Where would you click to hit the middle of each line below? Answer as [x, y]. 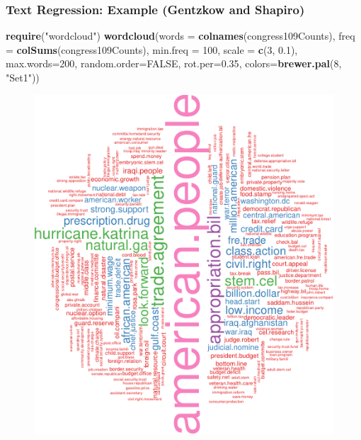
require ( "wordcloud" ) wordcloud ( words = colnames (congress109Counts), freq [180, 36]
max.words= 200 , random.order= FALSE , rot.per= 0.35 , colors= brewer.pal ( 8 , [174, 63]
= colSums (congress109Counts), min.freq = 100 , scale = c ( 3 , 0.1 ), [152, 49]
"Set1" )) [23, 77]
